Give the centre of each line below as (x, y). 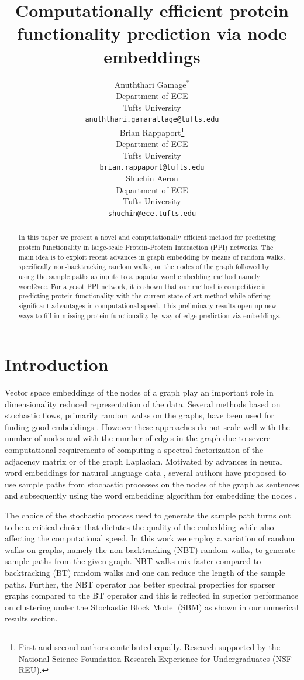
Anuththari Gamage (150, 84)
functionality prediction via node (152, 33)
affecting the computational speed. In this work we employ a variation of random (150, 538)
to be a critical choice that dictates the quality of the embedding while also (139, 526)
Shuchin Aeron (152, 178)
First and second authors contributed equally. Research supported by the (149, 646)
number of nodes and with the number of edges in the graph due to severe (138, 438)
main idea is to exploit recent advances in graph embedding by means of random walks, (152, 257)
